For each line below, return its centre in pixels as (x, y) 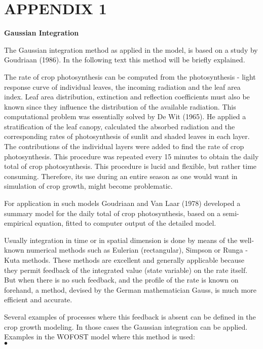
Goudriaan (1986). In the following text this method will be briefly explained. (125, 60)
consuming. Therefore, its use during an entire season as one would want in (121, 176)
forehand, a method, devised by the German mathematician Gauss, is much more (130, 289)
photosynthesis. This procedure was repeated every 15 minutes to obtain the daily (131, 156)
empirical (18, 223)
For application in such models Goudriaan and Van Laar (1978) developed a (122, 203)
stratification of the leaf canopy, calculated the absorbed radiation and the (120, 126)
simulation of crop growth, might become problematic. (88, 186)
